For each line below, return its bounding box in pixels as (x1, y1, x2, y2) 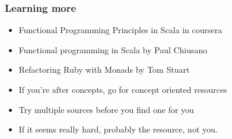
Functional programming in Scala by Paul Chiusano (18, 43, 208, 56)
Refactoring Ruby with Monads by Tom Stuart (18, 63, 190, 76)
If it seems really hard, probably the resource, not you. (18, 123, 218, 135)
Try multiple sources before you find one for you (18, 103, 194, 115)
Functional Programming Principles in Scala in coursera (18, 24, 223, 36)
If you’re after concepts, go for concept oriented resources (18, 83, 227, 95)
